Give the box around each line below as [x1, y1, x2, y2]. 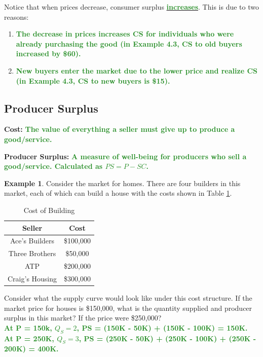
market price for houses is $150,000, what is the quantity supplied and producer [4, 302, 252, 313]
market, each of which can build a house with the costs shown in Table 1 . [4, 188, 232, 198]
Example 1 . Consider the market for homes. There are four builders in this [4, 177, 241, 188]
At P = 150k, [4, 322, 52, 333]
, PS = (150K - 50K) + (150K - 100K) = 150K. [77, 322, 248, 333]
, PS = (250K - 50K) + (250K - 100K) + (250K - [79, 333, 256, 343]
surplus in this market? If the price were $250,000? [4, 312, 162, 323]
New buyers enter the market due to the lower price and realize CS [16, 65, 257, 76]
